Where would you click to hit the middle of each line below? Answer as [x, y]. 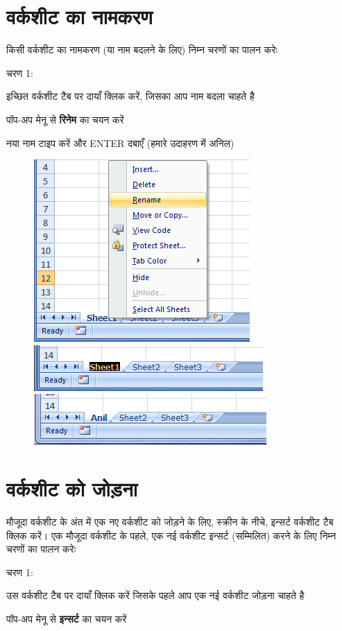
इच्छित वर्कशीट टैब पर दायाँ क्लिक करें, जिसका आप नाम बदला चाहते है [130, 96]
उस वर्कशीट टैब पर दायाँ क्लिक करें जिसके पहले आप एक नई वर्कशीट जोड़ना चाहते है [155, 595]
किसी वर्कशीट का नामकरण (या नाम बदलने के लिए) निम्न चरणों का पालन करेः [142, 50]
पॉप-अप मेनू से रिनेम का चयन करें [65, 119]
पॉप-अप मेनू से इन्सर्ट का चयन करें [67, 618]
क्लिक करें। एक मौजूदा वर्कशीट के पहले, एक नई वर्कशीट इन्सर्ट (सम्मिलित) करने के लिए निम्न [171, 535]
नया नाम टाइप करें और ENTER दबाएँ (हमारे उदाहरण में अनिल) [120, 142]
